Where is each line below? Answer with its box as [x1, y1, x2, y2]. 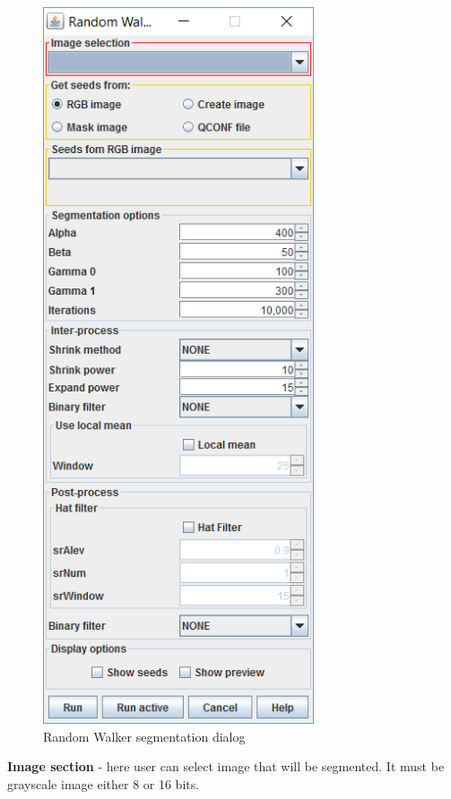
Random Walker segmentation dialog [43, 726, 246, 745]
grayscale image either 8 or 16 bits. [7, 774, 200, 793]
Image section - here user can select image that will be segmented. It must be [7, 757, 445, 776]
